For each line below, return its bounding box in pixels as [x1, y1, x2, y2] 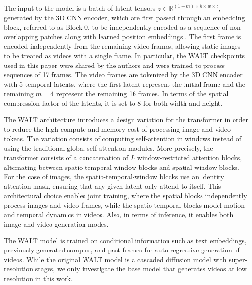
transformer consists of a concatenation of [4, 152, 128, 162]
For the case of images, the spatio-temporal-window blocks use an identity [4, 171, 224, 182]
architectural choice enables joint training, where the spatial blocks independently [4, 190, 247, 201]
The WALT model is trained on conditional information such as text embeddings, [4, 235, 247, 245]
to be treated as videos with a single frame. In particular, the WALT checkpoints [4, 50, 245, 60]
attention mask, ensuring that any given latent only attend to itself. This [4, 181, 221, 191]
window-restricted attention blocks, [137, 152, 242, 162]
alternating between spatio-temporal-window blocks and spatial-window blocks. [4, 162, 239, 172]
